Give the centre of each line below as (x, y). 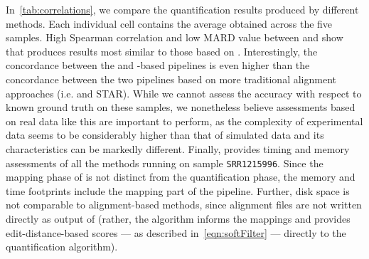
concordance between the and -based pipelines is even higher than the (158, 65)
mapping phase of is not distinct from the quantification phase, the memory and (181, 177)
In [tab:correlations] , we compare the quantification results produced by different (182, 9)
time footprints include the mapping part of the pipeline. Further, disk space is (178, 190)
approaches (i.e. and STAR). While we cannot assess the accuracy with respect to (184, 93)
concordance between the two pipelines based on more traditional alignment (171, 79)
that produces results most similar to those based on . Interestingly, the (162, 51)
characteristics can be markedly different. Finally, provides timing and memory (178, 148)
